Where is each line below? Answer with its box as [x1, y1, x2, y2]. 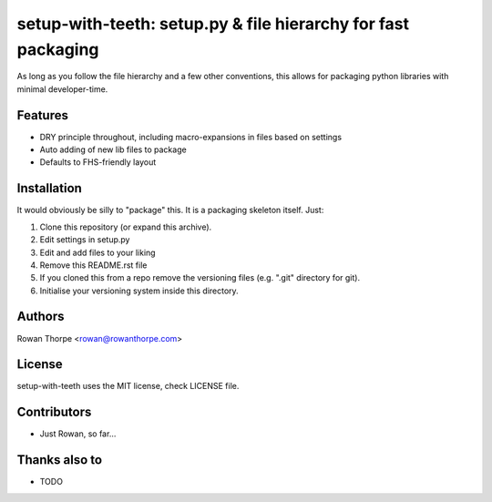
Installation [16, 180, 82, 196]
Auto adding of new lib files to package [39, 144, 187, 155]
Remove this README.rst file [39, 260, 148, 271]
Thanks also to [16, 452, 103, 468]
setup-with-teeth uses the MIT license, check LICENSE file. [16, 381, 240, 392]
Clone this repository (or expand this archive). [39, 221, 212, 232]
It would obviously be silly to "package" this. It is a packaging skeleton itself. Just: [16, 205, 324, 216]
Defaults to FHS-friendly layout [39, 157, 157, 168]
